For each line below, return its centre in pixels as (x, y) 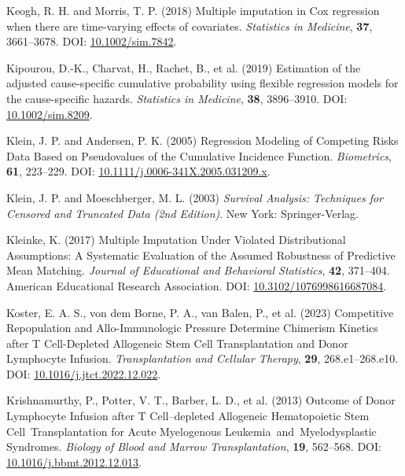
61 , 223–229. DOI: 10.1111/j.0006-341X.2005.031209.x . (138, 171)
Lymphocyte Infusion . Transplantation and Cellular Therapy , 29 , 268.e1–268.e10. (202, 358)
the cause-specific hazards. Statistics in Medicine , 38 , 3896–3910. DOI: (177, 98)
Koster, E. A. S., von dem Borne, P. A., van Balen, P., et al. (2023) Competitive (200, 312)
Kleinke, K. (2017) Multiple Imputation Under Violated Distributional (176, 240)
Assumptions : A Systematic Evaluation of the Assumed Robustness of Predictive (201, 255)
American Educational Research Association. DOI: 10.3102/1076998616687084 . (197, 285)
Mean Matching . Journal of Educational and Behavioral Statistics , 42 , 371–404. (198, 270)
